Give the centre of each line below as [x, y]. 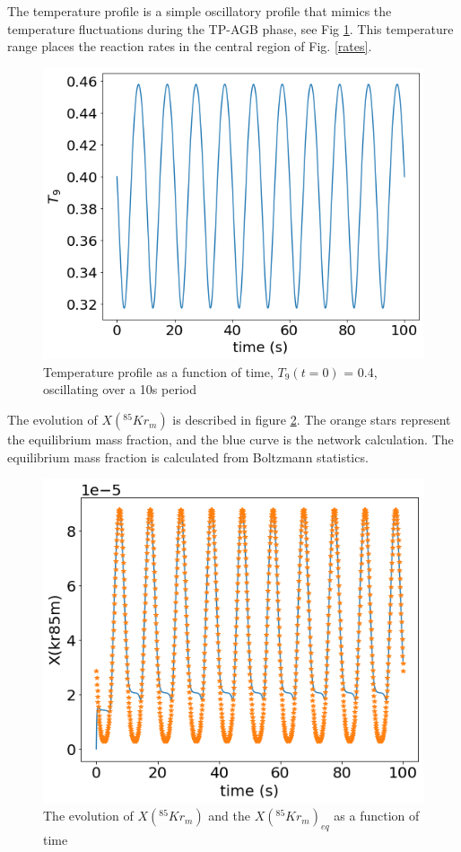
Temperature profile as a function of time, [158, 371]
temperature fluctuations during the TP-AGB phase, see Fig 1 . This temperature [230, 28]
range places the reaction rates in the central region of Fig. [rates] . [190, 46]
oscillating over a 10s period [120, 389]
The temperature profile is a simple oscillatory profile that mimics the [200, 11]
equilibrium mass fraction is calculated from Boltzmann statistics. [188, 457]
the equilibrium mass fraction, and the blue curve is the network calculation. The [230, 439]
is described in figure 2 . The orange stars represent [312, 420]
